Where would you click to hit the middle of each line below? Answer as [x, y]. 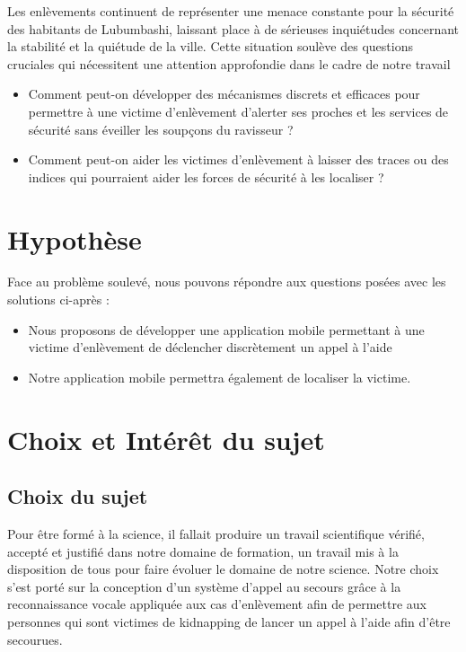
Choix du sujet [78, 496]
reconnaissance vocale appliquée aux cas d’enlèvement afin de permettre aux [217, 604]
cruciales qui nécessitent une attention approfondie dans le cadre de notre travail [229, 63]
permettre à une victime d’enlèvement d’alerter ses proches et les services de [238, 111]
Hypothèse [75, 238]
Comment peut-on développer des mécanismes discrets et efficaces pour [224, 94]
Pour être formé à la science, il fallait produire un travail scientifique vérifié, [216, 534]
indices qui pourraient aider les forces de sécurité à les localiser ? [206, 176]
